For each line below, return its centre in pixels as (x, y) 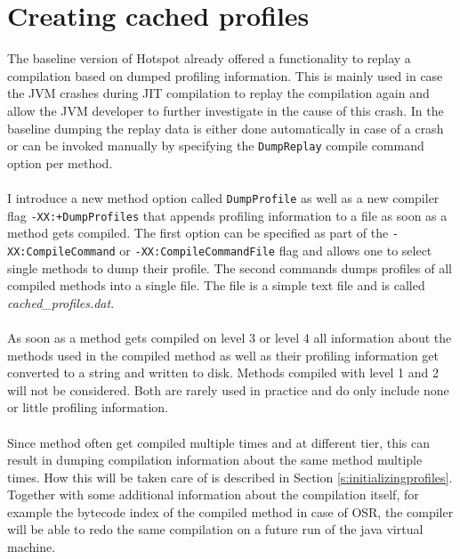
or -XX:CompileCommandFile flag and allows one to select (276, 250)
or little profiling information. (88, 407)
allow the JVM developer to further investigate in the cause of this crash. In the (226, 110)
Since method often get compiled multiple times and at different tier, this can (219, 442)
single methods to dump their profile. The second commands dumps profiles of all (230, 267)
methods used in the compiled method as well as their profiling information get (223, 355)
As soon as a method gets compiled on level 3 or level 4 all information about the (230, 337)
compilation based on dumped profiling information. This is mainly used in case (225, 75)
